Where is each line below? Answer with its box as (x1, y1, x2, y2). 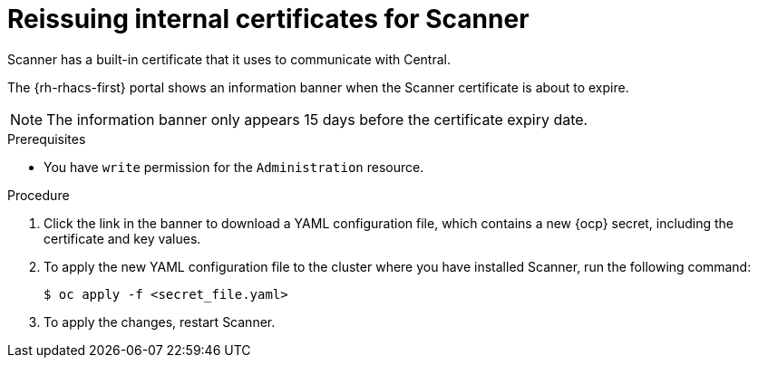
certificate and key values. (44, 230, 201, 246)
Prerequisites (7, 130, 86, 147)
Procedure (7, 187, 70, 203)
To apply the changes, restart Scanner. (44, 313, 276, 330)
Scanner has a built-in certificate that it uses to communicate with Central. (7, 51, 451, 67)
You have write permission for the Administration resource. (44, 158, 424, 175)
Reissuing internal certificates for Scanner (7, 4, 530, 34)
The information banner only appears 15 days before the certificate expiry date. (46, 110, 588, 129)
